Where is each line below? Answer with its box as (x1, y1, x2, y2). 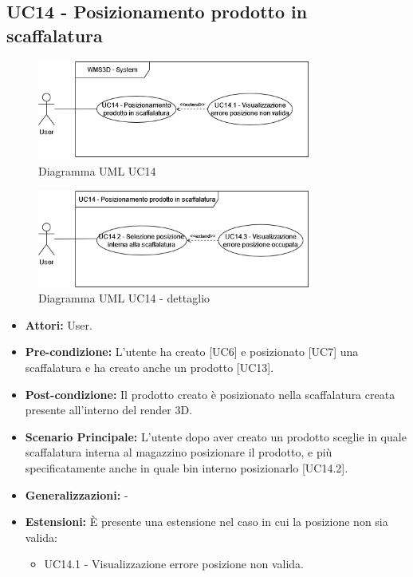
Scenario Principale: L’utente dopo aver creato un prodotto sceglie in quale (25, 428, 407, 445)
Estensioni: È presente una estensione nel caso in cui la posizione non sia (25, 513, 388, 530)
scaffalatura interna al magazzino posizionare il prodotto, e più (25, 444, 332, 460)
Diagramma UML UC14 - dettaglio (38, 290, 210, 306)
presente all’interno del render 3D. (25, 401, 193, 418)
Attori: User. (25, 316, 92, 333)
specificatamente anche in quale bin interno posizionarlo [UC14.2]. (25, 460, 348, 476)
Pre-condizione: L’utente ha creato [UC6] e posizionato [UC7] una (25, 343, 359, 360)
